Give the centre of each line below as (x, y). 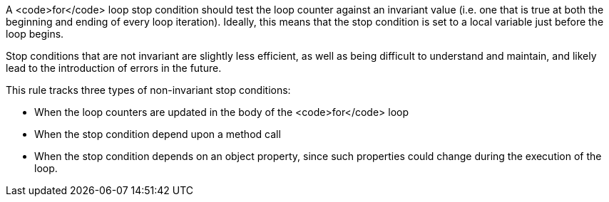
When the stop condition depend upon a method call (158, 134)
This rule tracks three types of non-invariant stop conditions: (148, 90)
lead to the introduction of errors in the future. (114, 68)
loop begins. (35, 34)
